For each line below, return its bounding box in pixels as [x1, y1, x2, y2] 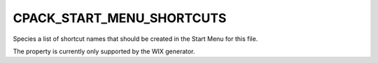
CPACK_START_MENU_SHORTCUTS [13, 10, 227, 26]
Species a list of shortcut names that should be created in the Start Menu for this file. [13, 35, 258, 43]
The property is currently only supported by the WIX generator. [13, 47, 195, 55]
